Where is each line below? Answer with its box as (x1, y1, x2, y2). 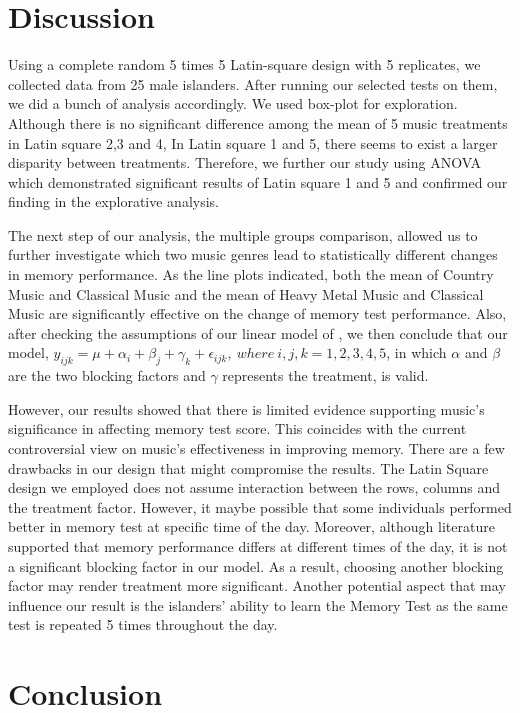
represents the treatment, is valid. (222, 365, 429, 386)
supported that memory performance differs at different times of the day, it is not (8, 535, 508, 556)
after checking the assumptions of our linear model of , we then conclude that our (8, 322, 508, 343)
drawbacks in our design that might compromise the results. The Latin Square (8, 457, 489, 478)
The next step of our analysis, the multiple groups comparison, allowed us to (8, 224, 478, 245)
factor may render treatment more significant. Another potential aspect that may (8, 575, 506, 596)
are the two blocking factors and (8, 365, 206, 386)
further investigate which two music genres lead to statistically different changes (8, 244, 498, 265)
